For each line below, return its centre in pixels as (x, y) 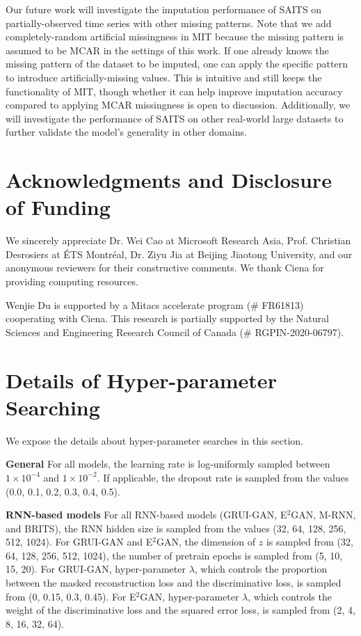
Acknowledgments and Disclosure (169, 180)
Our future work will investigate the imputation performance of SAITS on (164, 9)
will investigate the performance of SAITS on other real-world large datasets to (175, 118)
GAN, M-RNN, (323, 515)
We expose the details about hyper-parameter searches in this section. (154, 440)
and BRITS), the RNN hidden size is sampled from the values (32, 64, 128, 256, (176, 528)
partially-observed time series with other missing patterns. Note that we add (169, 23)
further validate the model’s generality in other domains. (126, 132)
